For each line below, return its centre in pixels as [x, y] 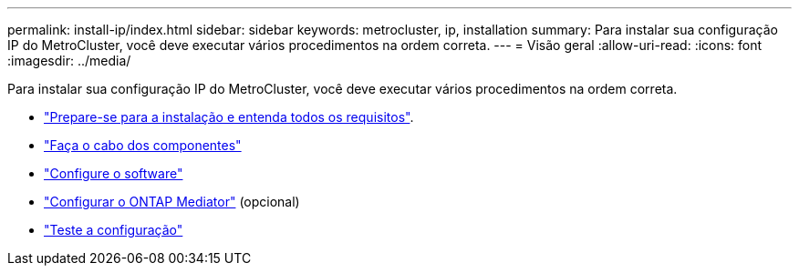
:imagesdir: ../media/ [69, 61]
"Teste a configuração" [114, 230]
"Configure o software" [114, 173]
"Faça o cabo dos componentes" [143, 145]
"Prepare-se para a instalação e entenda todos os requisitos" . [229, 117]
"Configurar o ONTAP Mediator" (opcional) [172, 202]
